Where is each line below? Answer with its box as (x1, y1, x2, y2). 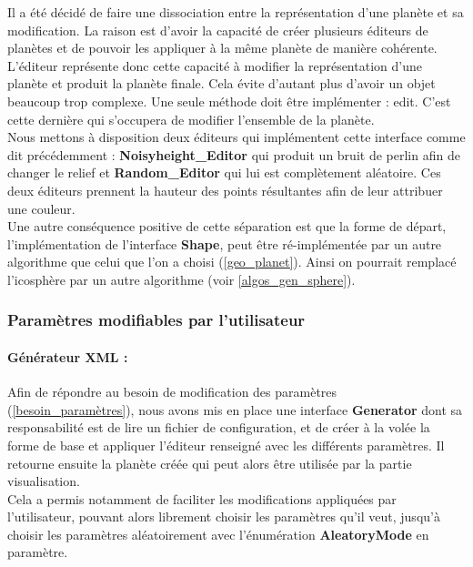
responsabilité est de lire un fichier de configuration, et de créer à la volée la (7, 418, 430, 437)
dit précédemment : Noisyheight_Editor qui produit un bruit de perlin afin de (7, 145, 460, 164)
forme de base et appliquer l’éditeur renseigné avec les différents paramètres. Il (7, 435, 445, 454)
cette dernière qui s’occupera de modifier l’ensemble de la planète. (7, 109, 375, 128)
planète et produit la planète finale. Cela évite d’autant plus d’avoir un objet (7, 74, 436, 93)
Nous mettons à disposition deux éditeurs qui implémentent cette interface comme (7, 127, 466, 147)
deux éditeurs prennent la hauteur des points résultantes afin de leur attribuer (7, 180, 443, 199)
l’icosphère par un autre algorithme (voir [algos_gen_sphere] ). (7, 269, 356, 289)
